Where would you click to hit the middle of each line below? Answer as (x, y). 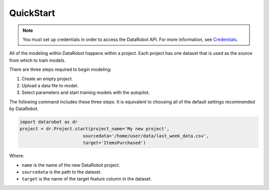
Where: (17, 156)
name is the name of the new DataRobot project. (71, 165)
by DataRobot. (24, 109)
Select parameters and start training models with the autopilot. (86, 93)
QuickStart (32, 13)
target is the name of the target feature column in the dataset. (87, 179)
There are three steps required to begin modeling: (60, 69)
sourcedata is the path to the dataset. (62, 172)
